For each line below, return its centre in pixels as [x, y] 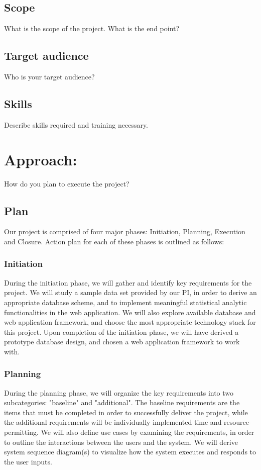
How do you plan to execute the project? [67, 183]
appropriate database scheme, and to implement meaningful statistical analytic [125, 302]
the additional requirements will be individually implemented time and [113, 422]
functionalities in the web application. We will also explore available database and [130, 312]
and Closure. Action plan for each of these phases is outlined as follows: [114, 241]
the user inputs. [28, 461]
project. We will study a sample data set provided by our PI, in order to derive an [130, 292]
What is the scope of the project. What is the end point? [92, 28]
